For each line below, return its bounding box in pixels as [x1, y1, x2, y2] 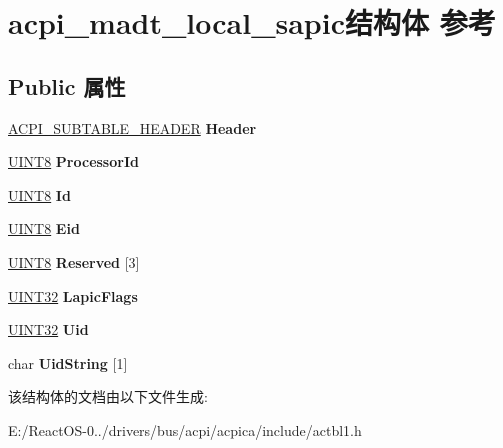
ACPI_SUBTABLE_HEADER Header [8, 117, 257, 138]
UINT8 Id [8, 184, 71, 205]
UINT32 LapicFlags [8, 285, 138, 306]
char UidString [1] [8, 352, 128, 373]
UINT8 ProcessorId [8, 151, 139, 172]
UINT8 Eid [8, 218, 80, 239]
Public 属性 [8, 70, 126, 101]
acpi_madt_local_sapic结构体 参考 [8, 2, 496, 43]
